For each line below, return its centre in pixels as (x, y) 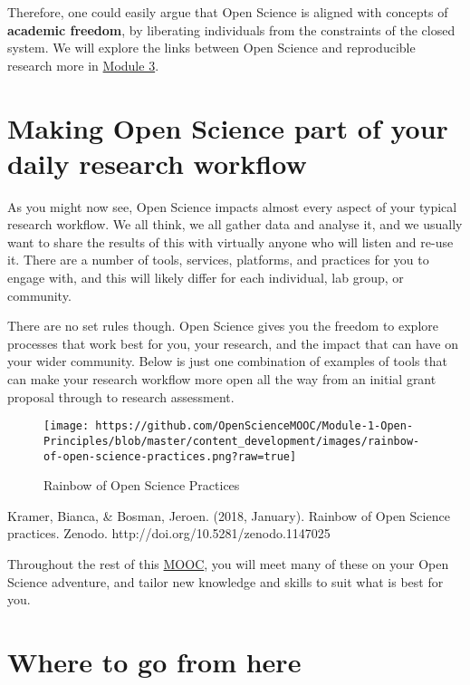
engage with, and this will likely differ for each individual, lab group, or (206, 278)
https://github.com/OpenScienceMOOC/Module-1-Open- (254, 426)
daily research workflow (157, 163)
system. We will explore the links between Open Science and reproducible (211, 48)
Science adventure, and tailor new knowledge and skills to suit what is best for (225, 581)
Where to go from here (154, 661)
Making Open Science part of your (228, 127)
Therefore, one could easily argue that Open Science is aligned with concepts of (228, 12)
